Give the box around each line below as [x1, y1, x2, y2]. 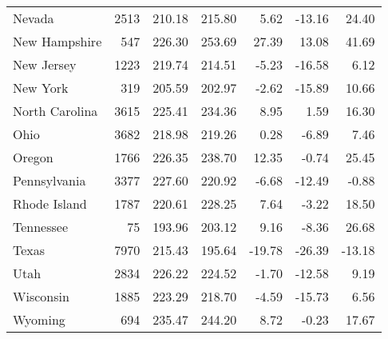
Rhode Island [13, 194, 87, 213]
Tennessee [13, 217, 69, 236]
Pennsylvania [13, 171, 86, 189]
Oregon [13, 148, 53, 166]
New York [13, 78, 69, 97]
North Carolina [13, 102, 98, 120]
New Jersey [13, 55, 77, 74]
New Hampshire [13, 32, 102, 50]
